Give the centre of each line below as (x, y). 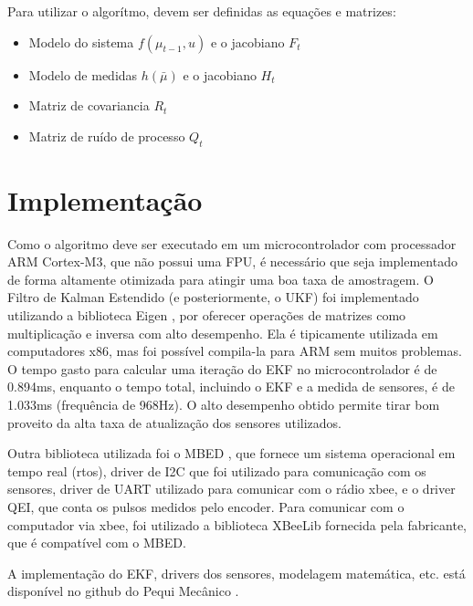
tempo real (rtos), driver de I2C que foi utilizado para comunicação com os (217, 470)
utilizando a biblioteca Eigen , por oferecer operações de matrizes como (207, 315)
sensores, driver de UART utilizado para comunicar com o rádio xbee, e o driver (231, 489)
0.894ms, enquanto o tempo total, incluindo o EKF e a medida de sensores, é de (231, 387)
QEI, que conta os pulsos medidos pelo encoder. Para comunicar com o (206, 507)
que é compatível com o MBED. (97, 543)
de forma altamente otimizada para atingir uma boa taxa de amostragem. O (221, 279)
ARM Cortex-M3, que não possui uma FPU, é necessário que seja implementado (232, 261)
